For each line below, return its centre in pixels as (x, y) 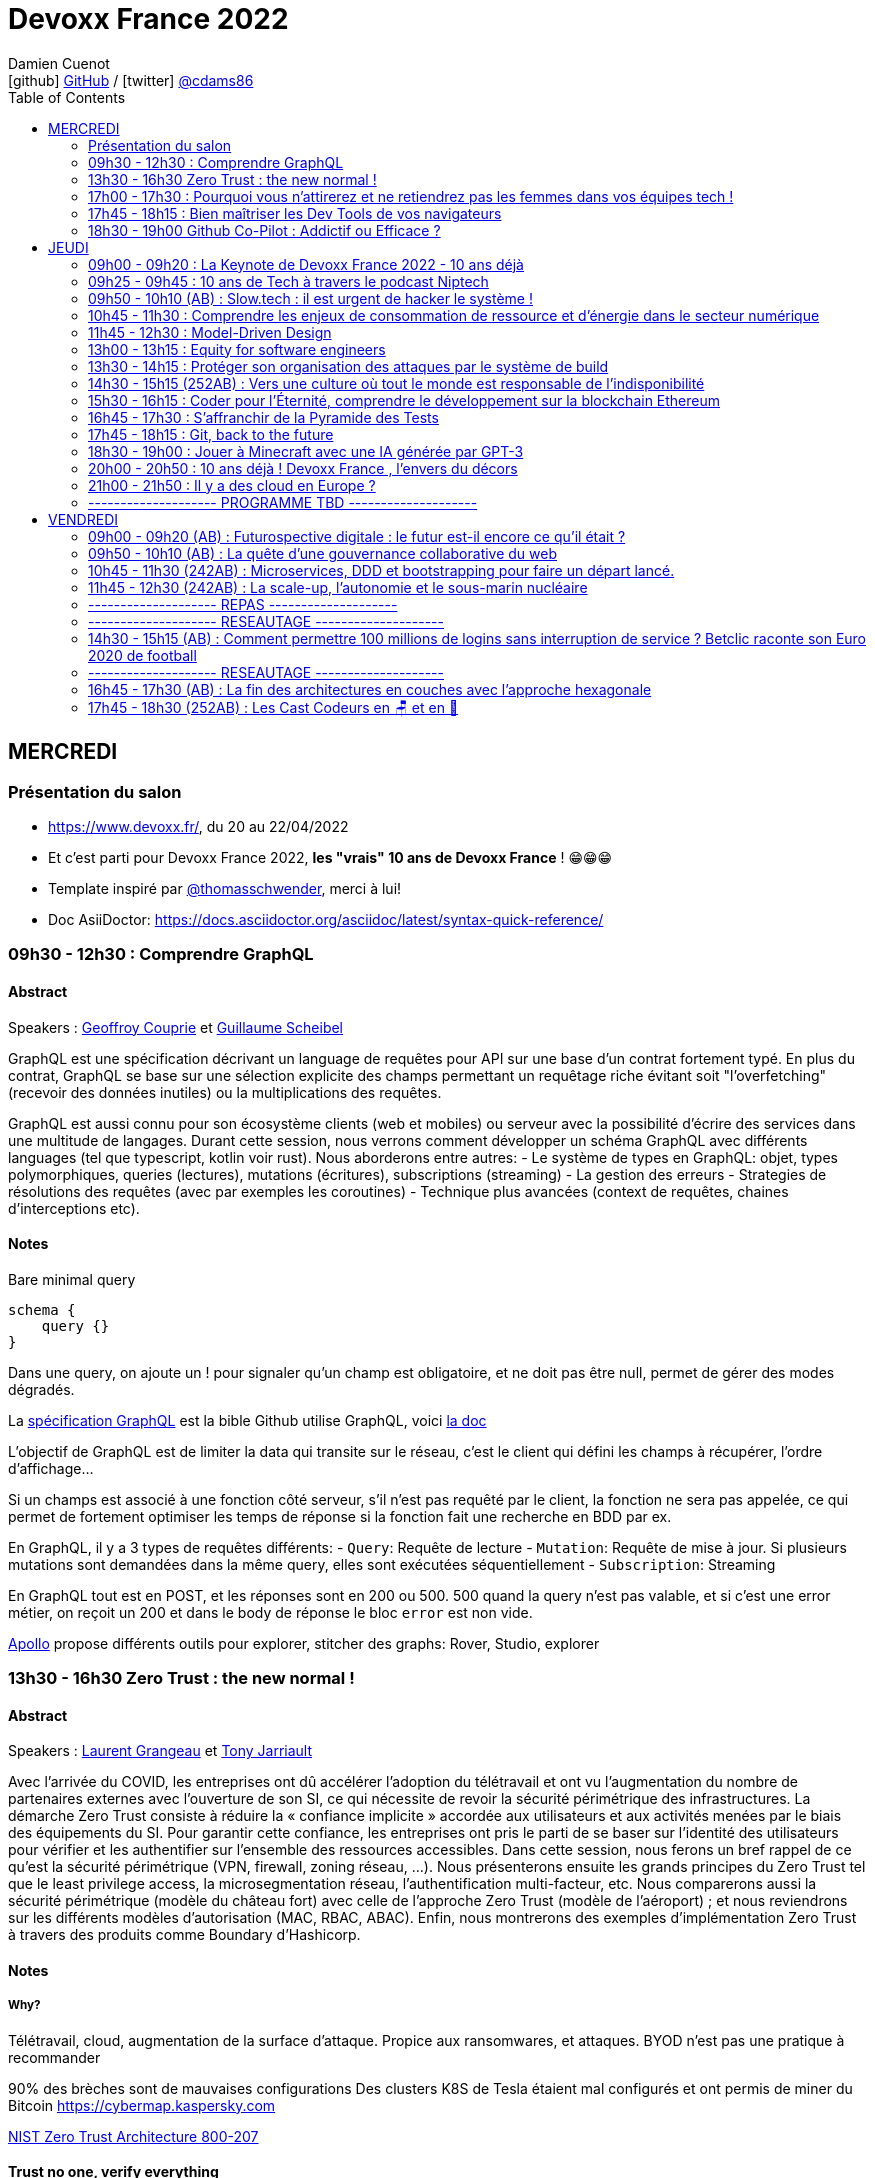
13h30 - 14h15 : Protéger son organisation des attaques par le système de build (348, 366)
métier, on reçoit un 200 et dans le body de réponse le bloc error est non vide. (270, 1612)
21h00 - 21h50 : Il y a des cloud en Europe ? (232, 485)
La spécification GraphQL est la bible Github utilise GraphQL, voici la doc (247, 1420)
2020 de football (142, 655)
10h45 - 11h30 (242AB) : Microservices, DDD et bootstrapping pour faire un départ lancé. (381, 570)
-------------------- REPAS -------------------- (243, 604)
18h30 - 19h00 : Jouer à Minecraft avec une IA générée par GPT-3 (306, 451)
